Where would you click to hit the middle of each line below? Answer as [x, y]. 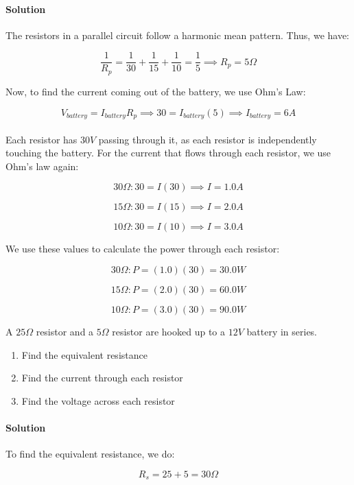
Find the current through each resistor [102, 378]
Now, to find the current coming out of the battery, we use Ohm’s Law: [156, 91]
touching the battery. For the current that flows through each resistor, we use [168, 153]
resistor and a [65, 331]
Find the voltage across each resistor [98, 400]
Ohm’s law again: [42, 166]
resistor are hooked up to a [169, 331]
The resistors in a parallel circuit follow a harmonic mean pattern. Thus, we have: [178, 35]
